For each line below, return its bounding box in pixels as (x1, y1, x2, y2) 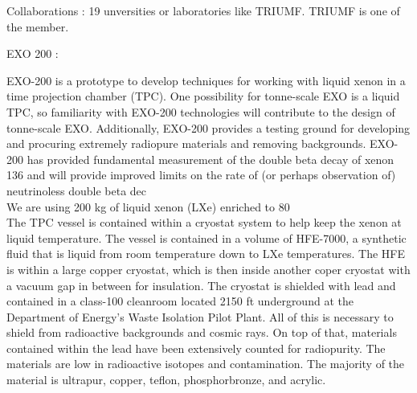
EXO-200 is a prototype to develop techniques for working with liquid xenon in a (6, 72, 406, 88)
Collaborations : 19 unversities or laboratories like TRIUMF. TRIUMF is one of (6, 2, 400, 18)
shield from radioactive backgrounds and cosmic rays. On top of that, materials (6, 324, 397, 341)
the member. (6, 18, 69, 35)
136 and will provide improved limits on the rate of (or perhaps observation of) (6, 166, 396, 183)
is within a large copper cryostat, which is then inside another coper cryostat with (6, 260, 411, 277)
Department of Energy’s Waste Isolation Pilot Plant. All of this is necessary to (6, 308, 394, 325)
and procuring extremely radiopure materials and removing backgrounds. (6, 135, 366, 152)
